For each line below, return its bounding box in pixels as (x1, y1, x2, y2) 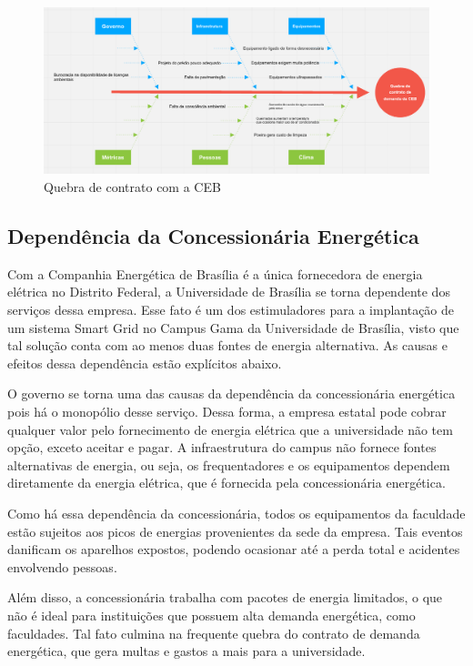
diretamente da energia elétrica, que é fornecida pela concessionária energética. (7, 473, 446, 492)
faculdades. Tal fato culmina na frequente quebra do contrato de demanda (7, 623, 420, 642)
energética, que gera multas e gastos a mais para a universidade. (7, 641, 366, 661)
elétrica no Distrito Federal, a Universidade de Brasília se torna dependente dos (7, 282, 450, 301)
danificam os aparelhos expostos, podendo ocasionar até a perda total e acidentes (7, 540, 460, 559)
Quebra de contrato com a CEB (44, 177, 221, 197)
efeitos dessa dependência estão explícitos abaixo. (7, 353, 282, 372)
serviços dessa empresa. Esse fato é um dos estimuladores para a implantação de (7, 300, 455, 318)
